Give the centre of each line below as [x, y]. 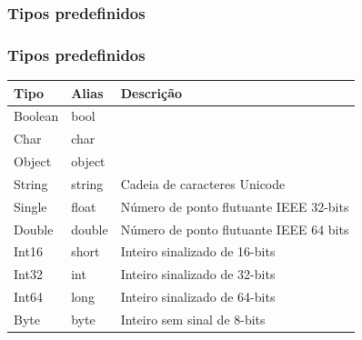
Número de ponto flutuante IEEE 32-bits [235, 206]
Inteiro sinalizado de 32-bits [198, 274]
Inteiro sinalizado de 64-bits [198, 297]
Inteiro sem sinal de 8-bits [193, 319]
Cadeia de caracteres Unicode [203, 183]
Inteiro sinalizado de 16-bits [198, 251]
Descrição [151, 92]
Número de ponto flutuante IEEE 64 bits [235, 229]
